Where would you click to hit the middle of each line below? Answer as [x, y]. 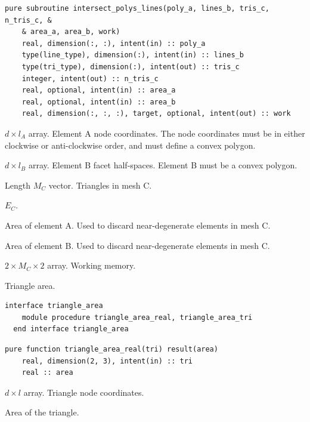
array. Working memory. [92, 265]
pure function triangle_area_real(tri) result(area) [111, 349]
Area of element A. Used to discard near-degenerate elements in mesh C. [138, 225]
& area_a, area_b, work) [71, 32]
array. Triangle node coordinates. [84, 392]
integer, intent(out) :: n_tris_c [90, 78]
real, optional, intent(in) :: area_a [99, 90]
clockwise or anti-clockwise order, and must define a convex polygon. [130, 145]
